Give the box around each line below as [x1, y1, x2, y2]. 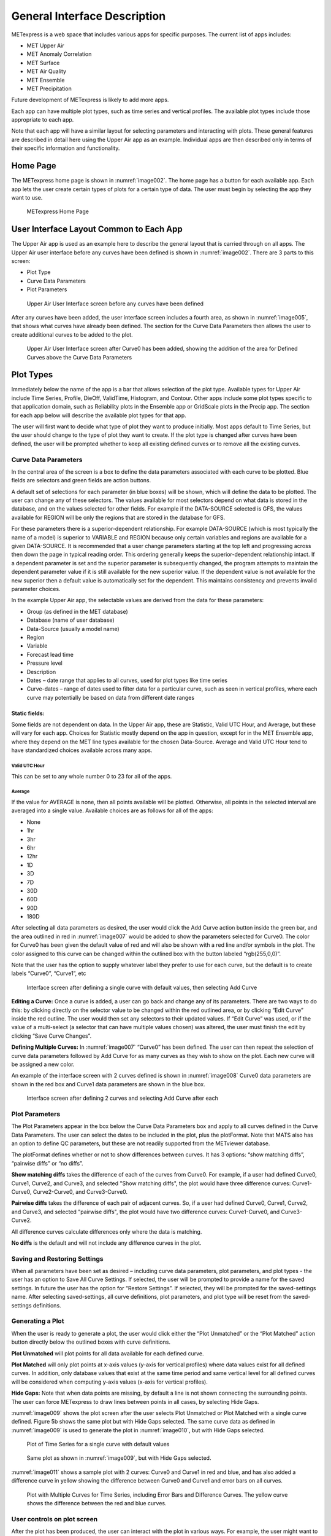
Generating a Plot [11, 1317, 64, 1325]
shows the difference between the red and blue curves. [26, 1500, 167, 1507]
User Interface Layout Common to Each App [11, 224, 183, 235]
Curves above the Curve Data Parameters [26, 353, 132, 361]
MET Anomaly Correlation [26, 50, 92, 58]
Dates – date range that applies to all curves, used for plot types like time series [26, 676, 228, 684]
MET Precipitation [26, 85, 72, 92]
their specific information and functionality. [11, 144, 120, 152]
